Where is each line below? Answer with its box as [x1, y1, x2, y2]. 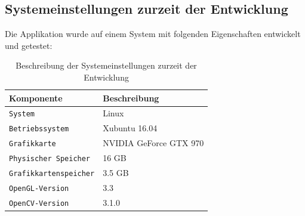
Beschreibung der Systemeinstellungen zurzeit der [16, 59, 197, 72]
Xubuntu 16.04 [103, 122, 158, 134]
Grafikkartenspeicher [9, 169, 95, 178]
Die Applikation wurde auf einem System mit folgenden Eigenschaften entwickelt [5, 27, 301, 40]
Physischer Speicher [9, 155, 91, 163]
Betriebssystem [9, 125, 69, 134]
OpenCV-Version [9, 199, 69, 208]
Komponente [9, 91, 63, 104]
